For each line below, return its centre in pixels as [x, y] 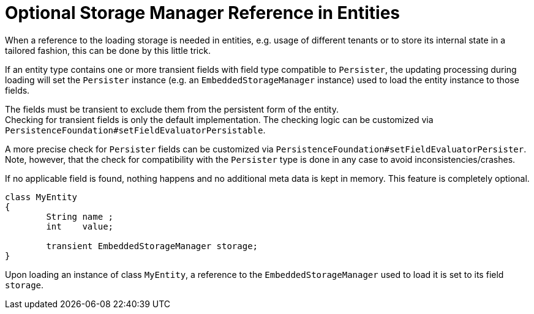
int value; [80, 226]
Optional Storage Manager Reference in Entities [203, 13]
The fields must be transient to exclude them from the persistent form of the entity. [172, 109]
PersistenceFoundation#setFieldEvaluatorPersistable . [135, 130]
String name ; [80, 216]
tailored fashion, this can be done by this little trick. [108, 50]
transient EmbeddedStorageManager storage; [152, 246]
